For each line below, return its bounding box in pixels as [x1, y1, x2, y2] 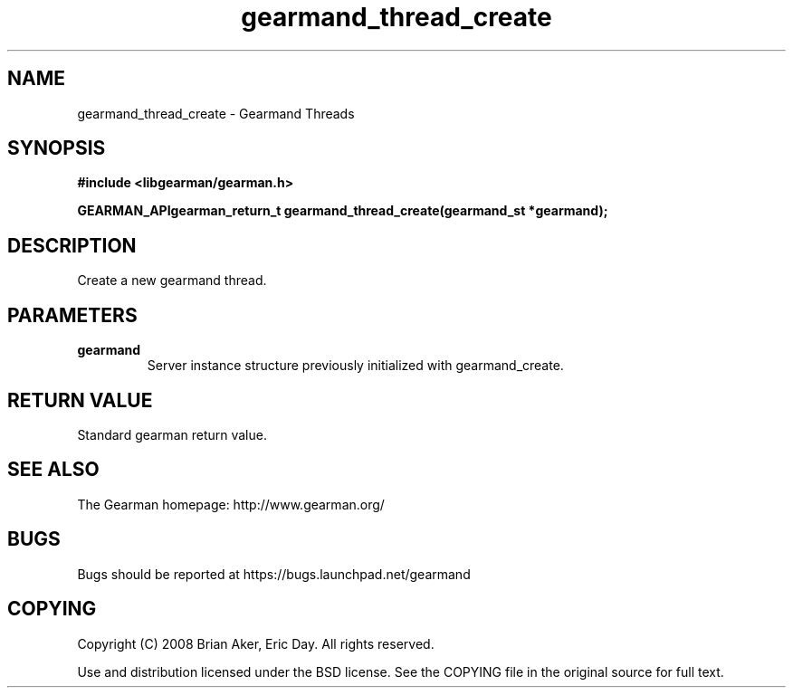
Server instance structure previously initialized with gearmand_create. [147, 357, 564, 374]
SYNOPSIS [7, 137, 106, 160]
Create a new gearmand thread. [77, 272, 267, 289]
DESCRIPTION [7, 233, 137, 257]
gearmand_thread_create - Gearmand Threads [77, 105, 355, 121]
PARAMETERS [7, 303, 138, 327]
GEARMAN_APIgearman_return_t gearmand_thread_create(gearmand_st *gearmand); [77, 203, 608, 219]
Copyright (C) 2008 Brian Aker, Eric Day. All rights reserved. [77, 635, 435, 652]
